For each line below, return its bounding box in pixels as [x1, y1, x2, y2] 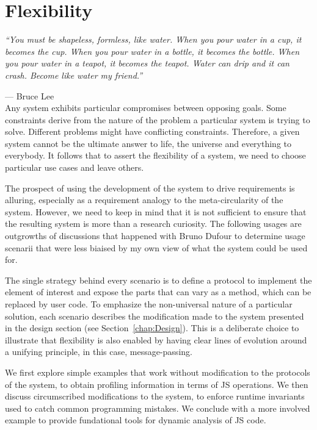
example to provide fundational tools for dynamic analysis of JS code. [5, 414, 266, 426]
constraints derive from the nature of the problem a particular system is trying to [5, 113, 310, 126]
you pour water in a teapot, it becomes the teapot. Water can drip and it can [5, 57, 290, 70]
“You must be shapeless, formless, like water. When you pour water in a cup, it [5, 33, 302, 46]
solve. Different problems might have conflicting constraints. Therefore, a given [5, 125, 300, 138]
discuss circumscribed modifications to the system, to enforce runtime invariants [5, 390, 305, 403]
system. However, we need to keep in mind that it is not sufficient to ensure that [5, 205, 307, 218]
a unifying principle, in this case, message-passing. [5, 345, 192, 358]
